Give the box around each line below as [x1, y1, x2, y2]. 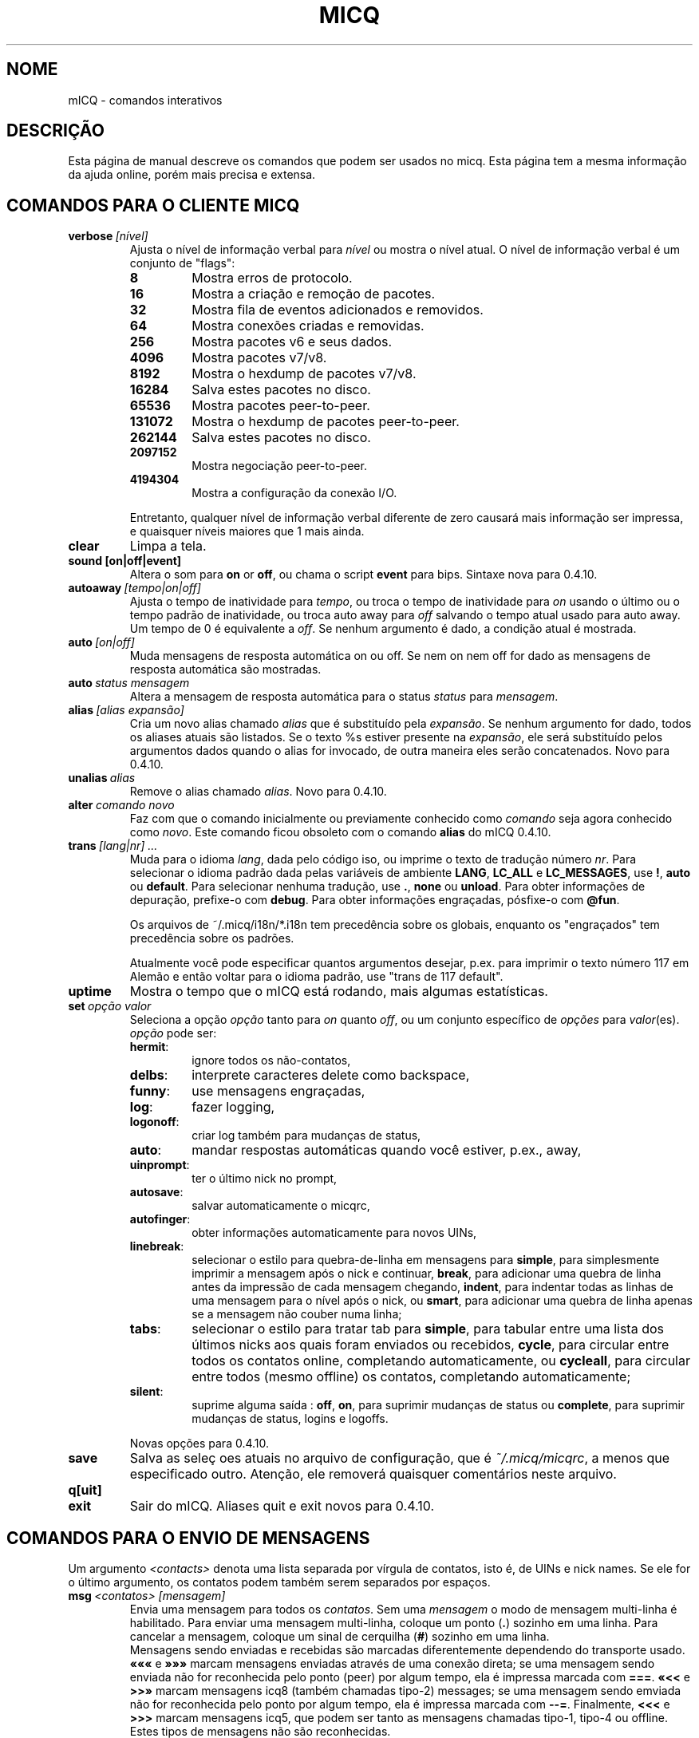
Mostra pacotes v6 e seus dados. [192, 334, 393, 350]
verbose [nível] [68, 229, 148, 243]
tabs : [129, 1321, 161, 1337]
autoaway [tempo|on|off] [68, 581, 201, 595]
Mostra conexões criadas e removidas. [192, 318, 425, 334]
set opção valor [68, 999, 152, 1013]
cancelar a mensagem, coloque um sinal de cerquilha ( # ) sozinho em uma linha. [129, 1629, 550, 1644]
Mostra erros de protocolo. [192, 270, 353, 286]
